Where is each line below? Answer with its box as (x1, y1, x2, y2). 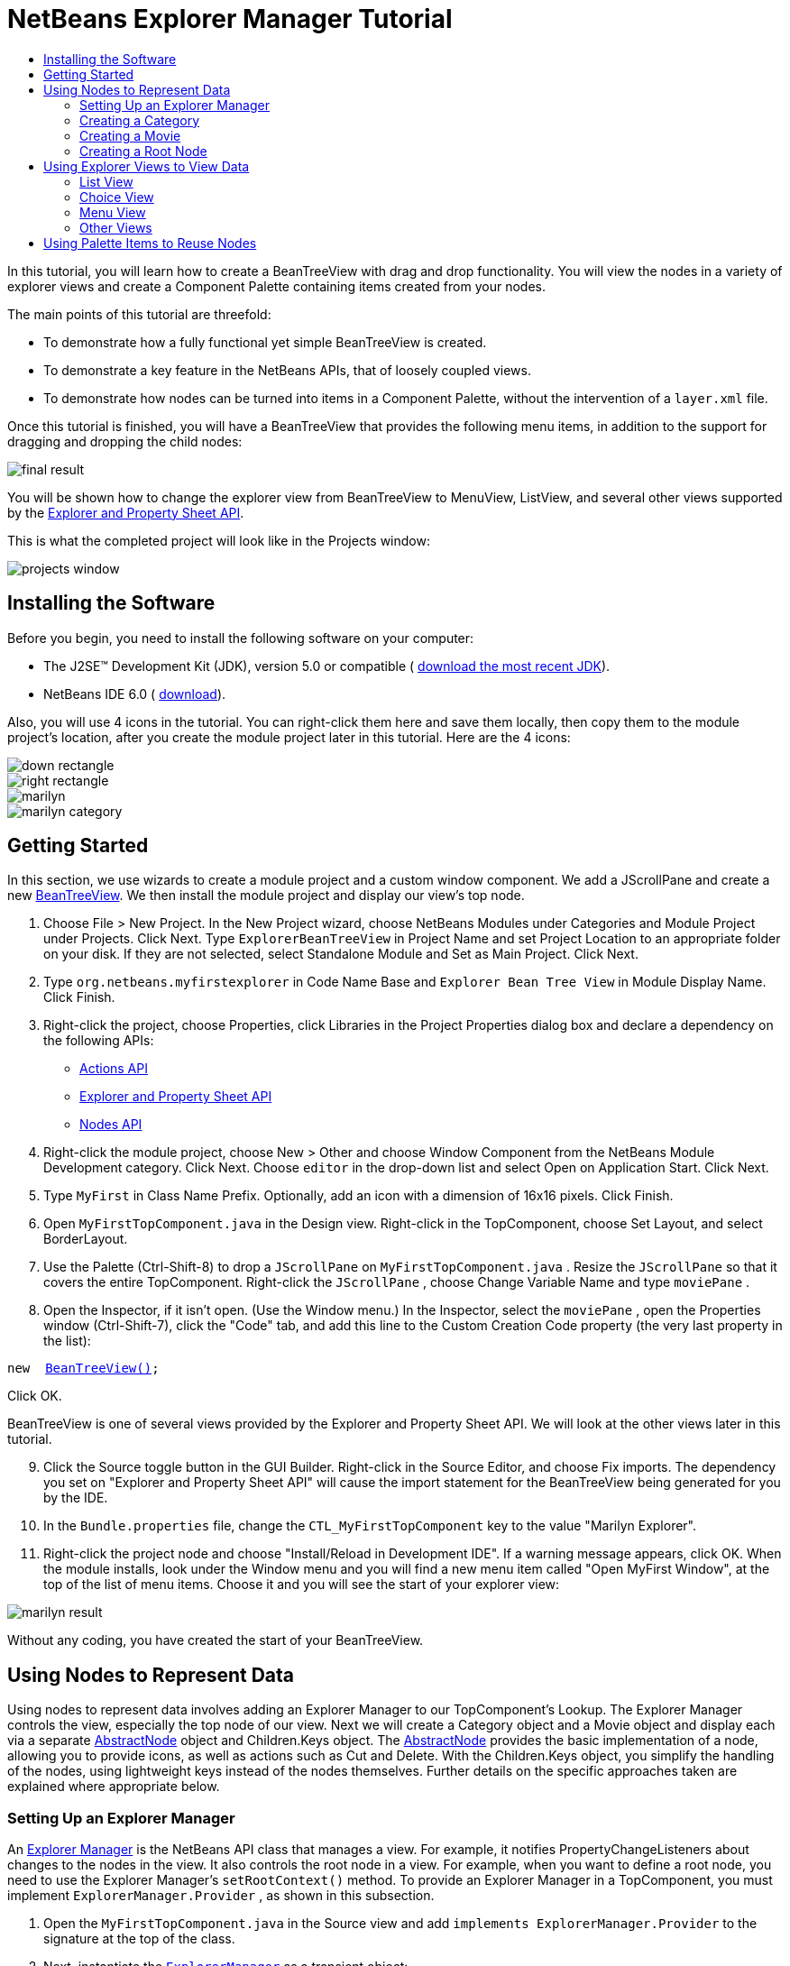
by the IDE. (43, 1490, 108, 1506)
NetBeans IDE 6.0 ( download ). (43, 685, 226, 702)
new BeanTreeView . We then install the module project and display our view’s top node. (7, 887, 525, 904)
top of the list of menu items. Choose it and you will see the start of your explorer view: (43, 1576, 560, 1593)
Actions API (79, 1061, 148, 1077)
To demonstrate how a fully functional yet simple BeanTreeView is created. (43, 334, 487, 350)
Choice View (79, 188, 154, 205)
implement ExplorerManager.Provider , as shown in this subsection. (7, 1888, 435, 1904)
